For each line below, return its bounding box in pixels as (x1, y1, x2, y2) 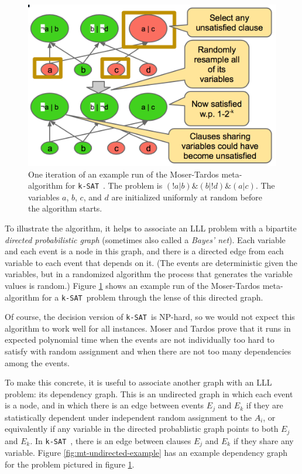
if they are (246, 399, 283, 411)
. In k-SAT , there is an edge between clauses (30, 434, 191, 446)
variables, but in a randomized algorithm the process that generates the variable (5, 268, 293, 280)
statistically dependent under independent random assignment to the (5, 411, 252, 423)
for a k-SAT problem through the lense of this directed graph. (42, 291, 263, 303)
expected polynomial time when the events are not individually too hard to (5, 333, 274, 346)
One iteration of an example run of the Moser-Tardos (28, 168, 219, 180)
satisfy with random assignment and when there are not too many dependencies (5, 345, 291, 357)
